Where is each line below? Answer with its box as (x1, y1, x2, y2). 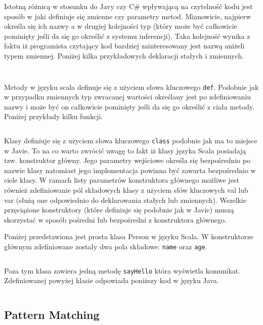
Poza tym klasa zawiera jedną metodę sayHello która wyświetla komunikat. (4, 265, 241, 276)
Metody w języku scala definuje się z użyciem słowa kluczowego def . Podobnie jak (4, 81, 259, 92)
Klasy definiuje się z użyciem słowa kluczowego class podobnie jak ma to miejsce (4, 135, 257, 145)
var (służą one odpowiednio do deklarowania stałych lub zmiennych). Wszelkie (4, 194, 247, 205)
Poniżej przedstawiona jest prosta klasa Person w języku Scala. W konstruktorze (4, 231, 253, 242)
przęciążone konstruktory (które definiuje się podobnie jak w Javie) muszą (4, 204, 234, 215)
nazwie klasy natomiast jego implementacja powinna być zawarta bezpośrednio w (4, 165, 256, 175)
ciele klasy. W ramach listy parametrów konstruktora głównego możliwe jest (4, 175, 239, 185)
